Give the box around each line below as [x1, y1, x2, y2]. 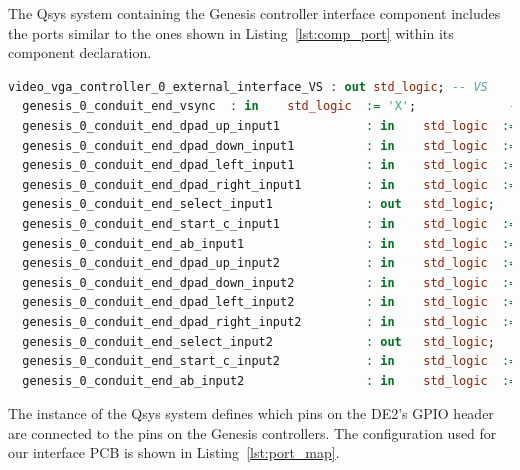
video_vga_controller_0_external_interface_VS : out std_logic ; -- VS [8, 79, 488, 94]
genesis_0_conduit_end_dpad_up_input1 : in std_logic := [22, 118, 517, 133]
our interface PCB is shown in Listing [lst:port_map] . [8, 442, 340, 463]
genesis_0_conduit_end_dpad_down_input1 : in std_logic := [22, 138, 517, 153]
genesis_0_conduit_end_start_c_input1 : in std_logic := [22, 216, 517, 231]
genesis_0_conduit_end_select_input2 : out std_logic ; [22, 334, 495, 349]
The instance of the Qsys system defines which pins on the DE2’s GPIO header [8, 403, 494, 424]
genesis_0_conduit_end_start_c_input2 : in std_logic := [22, 354, 517, 369]
